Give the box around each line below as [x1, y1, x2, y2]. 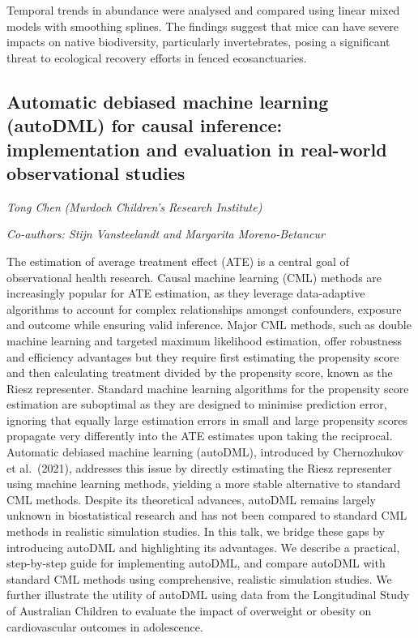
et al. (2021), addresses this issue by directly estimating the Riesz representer [6, 459, 392, 476]
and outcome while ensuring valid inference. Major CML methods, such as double [6, 316, 412, 333]
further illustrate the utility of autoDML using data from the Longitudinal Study [6, 586, 410, 603]
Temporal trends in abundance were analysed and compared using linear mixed [6, 2, 400, 18]
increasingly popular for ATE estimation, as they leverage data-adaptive [6, 285, 365, 302]
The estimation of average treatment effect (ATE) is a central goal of [6, 252, 349, 269]
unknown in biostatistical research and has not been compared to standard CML [6, 507, 407, 524]
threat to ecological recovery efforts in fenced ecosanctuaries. [6, 49, 307, 66]
